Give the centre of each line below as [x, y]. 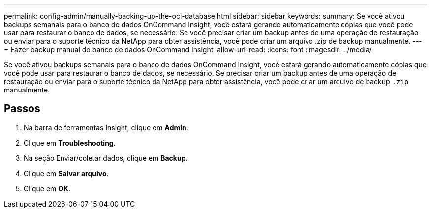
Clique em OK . [47, 188]
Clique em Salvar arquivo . [66, 173]
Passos [22, 109]
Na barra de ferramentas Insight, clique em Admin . [106, 127]
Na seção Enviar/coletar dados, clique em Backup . [106, 158]
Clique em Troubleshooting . [70, 143]
